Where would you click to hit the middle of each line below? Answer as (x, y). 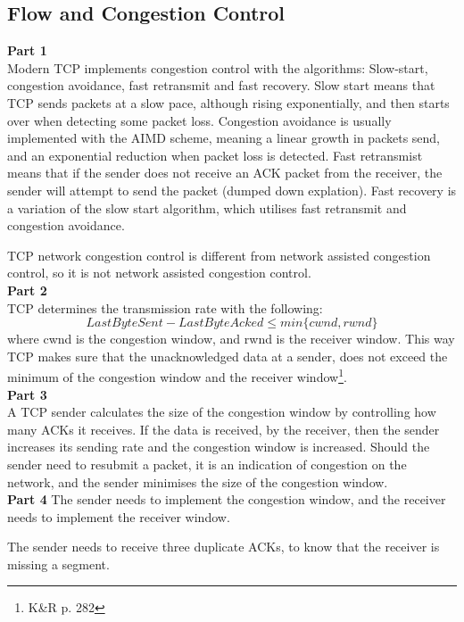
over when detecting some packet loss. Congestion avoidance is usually (199, 120)
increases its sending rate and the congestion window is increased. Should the (219, 447)
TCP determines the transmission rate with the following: (165, 307)
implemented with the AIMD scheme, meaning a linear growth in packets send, (224, 138)
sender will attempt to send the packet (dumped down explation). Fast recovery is (232, 190)
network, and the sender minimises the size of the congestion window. (198, 481)
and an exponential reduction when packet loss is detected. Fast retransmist (215, 155)
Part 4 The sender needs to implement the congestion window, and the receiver (227, 499)
